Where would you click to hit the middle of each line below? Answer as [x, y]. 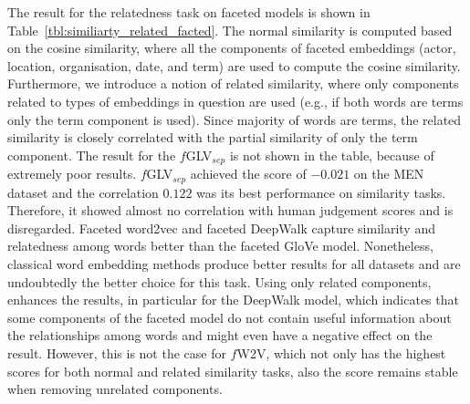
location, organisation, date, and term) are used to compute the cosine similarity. [234, 65]
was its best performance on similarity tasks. [321, 192]
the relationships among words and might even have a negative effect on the [220, 335]
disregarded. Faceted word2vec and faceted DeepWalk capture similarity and [221, 228]
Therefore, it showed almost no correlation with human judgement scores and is [230, 210]
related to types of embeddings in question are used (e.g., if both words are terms [235, 101]
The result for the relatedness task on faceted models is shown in [189, 12]
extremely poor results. [72, 174]
